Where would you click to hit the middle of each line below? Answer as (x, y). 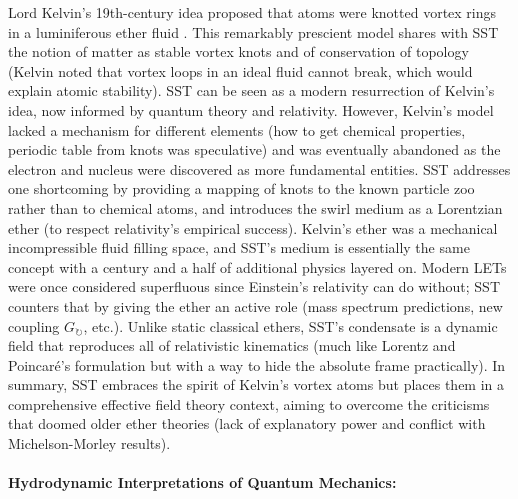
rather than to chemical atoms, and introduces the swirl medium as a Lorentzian (255, 207)
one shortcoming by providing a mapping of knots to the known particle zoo (241, 188)
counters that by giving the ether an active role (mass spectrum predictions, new (255, 305)
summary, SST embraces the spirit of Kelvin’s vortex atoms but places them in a (256, 384)
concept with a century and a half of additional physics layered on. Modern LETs (257, 266)
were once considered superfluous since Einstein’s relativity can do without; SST (254, 286)
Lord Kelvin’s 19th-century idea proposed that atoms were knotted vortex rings (252, 12)
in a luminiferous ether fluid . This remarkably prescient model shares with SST (253, 31)
